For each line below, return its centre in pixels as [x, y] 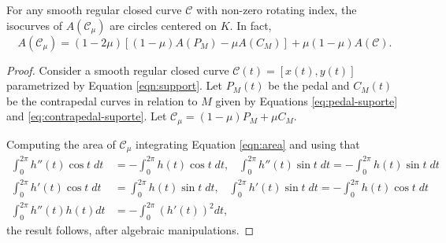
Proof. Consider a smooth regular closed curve [118, 70]
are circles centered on [164, 25]
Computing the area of [61, 144]
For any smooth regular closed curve [94, 9]
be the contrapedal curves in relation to [102, 100]
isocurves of [34, 25]
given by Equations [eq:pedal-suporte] [307, 100]
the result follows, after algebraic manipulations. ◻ [130, 230]
